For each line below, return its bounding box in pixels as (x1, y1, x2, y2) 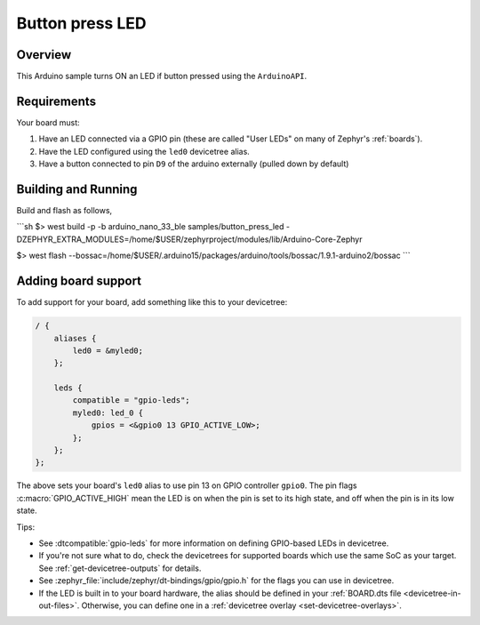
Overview (16, 47, 72, 62)
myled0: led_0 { (72, 407, 144, 418)
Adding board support (16, 274, 142, 289)
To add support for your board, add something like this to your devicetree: (16, 297, 288, 308)
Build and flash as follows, (16, 205, 113, 216)
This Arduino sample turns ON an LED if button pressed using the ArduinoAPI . (16, 71, 308, 82)
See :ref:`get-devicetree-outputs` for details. (38, 563, 202, 573)
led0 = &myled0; (72, 345, 144, 356)
